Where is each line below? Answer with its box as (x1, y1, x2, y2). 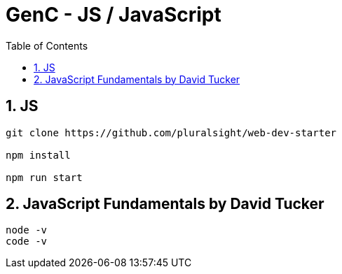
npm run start (6, 171, 83, 183)
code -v (6, 236, 48, 247)
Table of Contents (6, 39, 88, 52)
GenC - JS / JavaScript (6, 3, 221, 27)
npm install (6, 149, 71, 161)
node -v (6, 224, 48, 236)
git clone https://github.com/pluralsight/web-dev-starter (6, 127, 337, 138)
